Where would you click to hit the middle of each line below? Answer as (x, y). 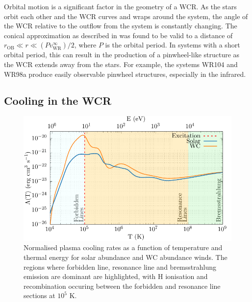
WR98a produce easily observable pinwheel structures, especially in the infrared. (125, 74)
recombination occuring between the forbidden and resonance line (122, 286)
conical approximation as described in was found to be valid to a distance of (118, 35)
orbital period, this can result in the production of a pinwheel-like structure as (122, 55)
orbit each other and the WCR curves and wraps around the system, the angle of (126, 16)
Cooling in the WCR (58, 100)
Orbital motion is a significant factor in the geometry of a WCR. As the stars (120, 6)
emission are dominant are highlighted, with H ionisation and (116, 276)
